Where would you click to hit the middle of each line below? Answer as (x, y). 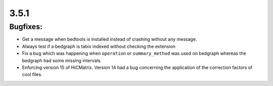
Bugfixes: (26, 27)
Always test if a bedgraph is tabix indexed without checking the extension (99, 46)
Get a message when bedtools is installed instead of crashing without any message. (109, 39)
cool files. (32, 74)
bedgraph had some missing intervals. (62, 60)
